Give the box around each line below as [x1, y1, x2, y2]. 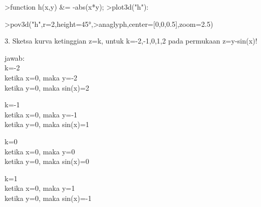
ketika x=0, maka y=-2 [5, 72, 78, 82]
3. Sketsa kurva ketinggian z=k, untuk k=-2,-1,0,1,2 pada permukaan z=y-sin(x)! [5, 35, 257, 46]
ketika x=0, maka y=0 [5, 146, 75, 156]
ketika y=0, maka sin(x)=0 [5, 156, 89, 167]
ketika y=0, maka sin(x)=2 [5, 82, 89, 93]
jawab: [5, 52, 25, 63]
